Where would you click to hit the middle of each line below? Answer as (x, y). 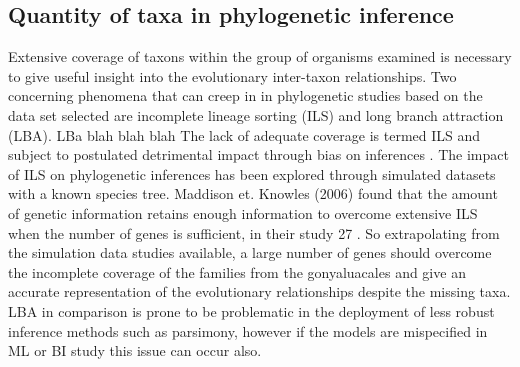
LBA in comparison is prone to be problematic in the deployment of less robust (251, 310)
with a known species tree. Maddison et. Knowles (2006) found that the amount (253, 193)
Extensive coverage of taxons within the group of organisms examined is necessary (260, 56)
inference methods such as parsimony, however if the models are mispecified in (248, 330)
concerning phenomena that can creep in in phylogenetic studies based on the (245, 95)
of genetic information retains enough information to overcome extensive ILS (243, 212)
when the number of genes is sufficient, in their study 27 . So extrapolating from (254, 232)
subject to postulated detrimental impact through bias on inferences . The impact (258, 154)
